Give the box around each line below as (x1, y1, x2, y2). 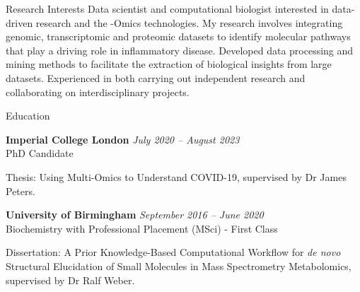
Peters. (6, 183, 35, 198)
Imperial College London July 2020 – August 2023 (6, 132, 240, 146)
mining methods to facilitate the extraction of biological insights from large (6, 57, 332, 71)
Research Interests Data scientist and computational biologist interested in (6, 1, 329, 16)
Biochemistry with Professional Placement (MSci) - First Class (6, 221, 278, 235)
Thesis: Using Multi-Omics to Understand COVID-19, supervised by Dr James (6, 169, 347, 184)
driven (6, 15, 33, 30)
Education (6, 108, 50, 123)
